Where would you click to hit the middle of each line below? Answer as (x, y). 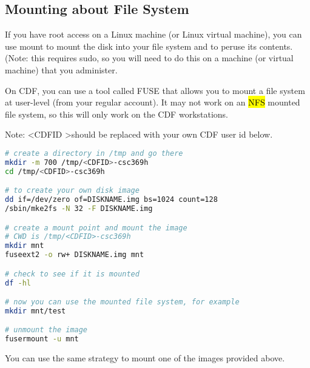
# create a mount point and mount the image (96, 228)
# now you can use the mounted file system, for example (122, 302)
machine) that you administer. (61, 69)
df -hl (18, 283)
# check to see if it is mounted (72, 274)
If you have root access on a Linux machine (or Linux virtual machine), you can (153, 34)
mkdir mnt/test (35, 311)
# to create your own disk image (72, 191)
